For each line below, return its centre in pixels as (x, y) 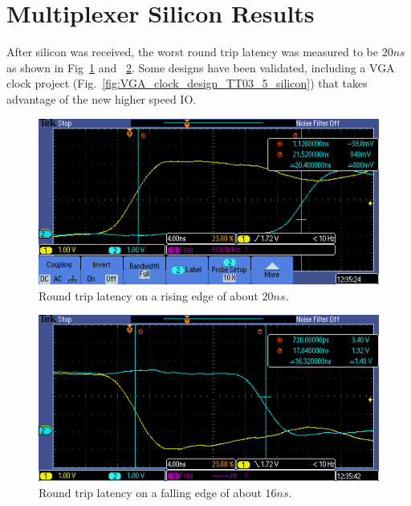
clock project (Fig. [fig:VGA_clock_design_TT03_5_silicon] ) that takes (187, 83)
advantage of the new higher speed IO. (102, 98)
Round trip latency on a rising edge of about (149, 295)
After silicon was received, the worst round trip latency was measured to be (192, 52)
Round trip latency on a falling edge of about (150, 492)
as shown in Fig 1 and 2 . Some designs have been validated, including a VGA (201, 67)
